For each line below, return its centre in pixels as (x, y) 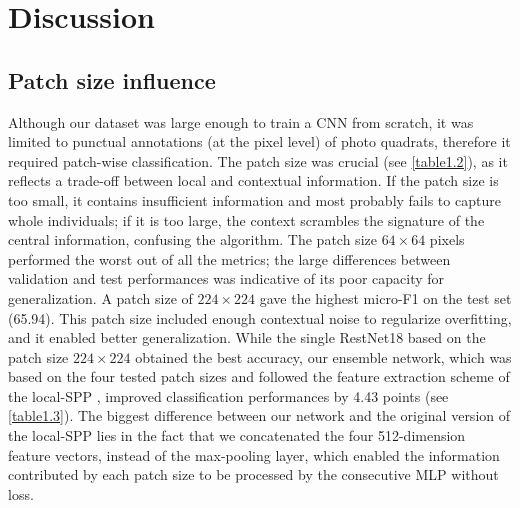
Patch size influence (112, 79)
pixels (447, 239)
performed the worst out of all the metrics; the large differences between (229, 258)
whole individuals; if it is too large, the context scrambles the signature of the (246, 219)
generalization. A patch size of (100, 297)
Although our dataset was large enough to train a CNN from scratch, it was (241, 121)
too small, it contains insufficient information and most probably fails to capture (254, 199)
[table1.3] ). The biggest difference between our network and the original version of (259, 415)
